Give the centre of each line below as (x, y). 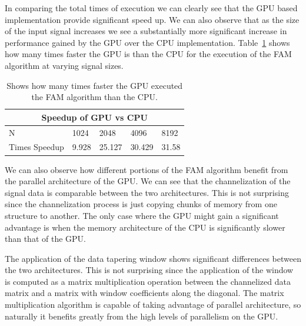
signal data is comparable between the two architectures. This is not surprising (147, 192)
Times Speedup (36, 147)
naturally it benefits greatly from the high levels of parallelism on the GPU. (142, 316)
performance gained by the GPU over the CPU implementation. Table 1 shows (147, 42)
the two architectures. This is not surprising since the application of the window (149, 270)
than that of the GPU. (45, 239)
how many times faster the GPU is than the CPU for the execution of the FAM (148, 54)
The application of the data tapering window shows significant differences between (153, 258)
